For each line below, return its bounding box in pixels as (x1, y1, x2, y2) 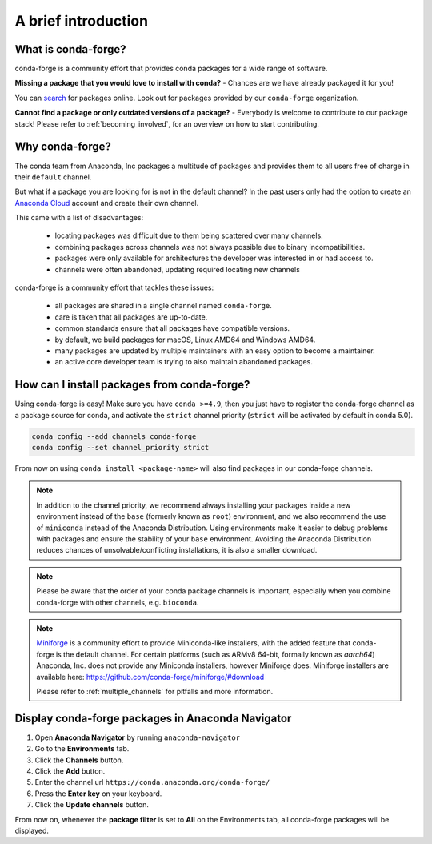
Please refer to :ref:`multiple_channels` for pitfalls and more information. (36, 686, 274, 696)
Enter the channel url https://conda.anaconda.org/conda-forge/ (34, 778, 270, 787)
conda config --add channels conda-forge (31, 432, 197, 440)
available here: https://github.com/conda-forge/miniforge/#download (36, 672, 265, 681)
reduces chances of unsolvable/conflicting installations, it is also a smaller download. (36, 545, 318, 555)
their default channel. (14, 172, 92, 182)
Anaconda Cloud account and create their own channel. (14, 198, 199, 207)
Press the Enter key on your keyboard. (34, 789, 162, 798)
